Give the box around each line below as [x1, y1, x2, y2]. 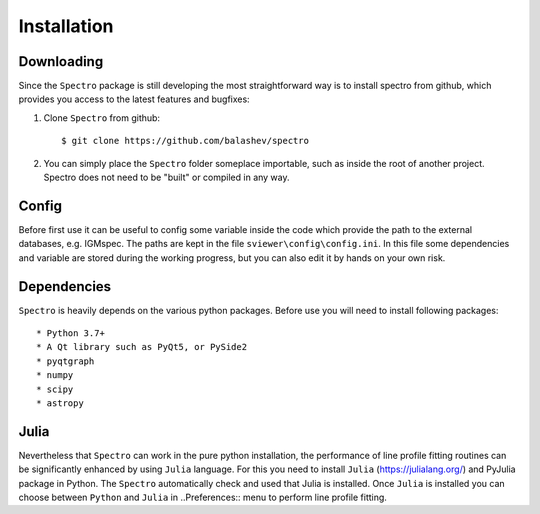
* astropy [36, 397, 84, 409]
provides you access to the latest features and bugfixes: [18, 93, 250, 105]
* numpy [36, 370, 74, 381]
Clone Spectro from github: [43, 111, 160, 124]
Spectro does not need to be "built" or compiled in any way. [43, 171, 290, 184]
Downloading [18, 53, 104, 70]
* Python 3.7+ [36, 328, 105, 339]
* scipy [36, 383, 74, 395]
